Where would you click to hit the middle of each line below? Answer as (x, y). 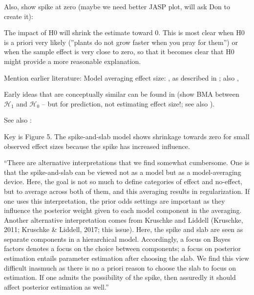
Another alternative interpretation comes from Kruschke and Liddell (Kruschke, (124, 220)
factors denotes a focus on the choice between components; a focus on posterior (123, 248)
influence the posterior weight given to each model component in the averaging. (123, 210)
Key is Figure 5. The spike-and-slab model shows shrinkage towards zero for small (127, 136)
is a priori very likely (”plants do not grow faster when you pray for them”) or (121, 42)
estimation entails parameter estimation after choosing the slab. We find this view (127, 258)
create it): (19, 16)
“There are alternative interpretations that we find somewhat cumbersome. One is (127, 162)
